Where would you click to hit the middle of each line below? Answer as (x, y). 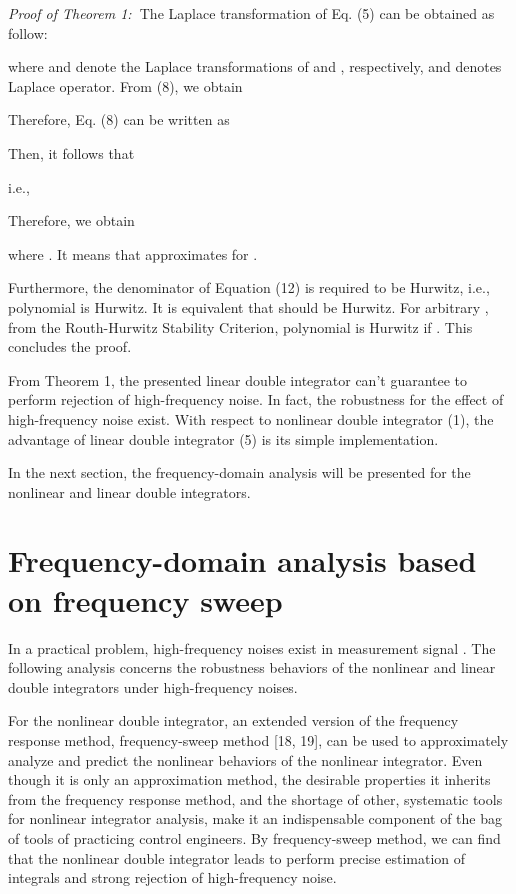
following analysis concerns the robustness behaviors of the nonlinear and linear (252, 667)
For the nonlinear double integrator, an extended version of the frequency (233, 720)
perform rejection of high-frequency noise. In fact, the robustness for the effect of (256, 399)
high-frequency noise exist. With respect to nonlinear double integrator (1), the (251, 418)
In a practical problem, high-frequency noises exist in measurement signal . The (252, 647)
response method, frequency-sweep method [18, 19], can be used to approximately (258, 739)
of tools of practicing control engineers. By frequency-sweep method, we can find (254, 837)
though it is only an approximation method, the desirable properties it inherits (249, 779)
